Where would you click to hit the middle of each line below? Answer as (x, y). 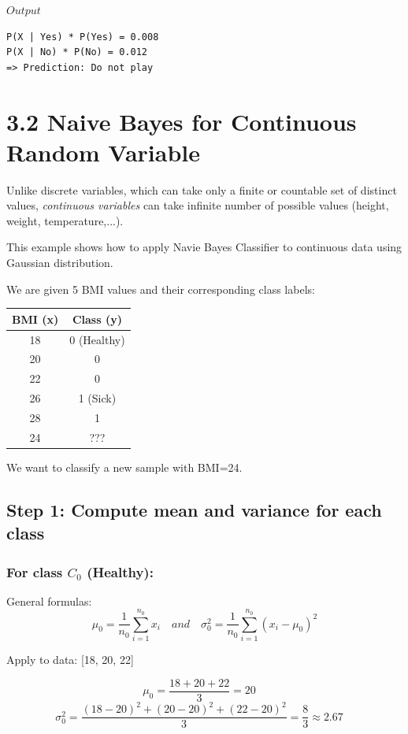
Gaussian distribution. (60, 263)
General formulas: (49, 601)
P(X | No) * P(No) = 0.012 (77, 52)
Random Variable (103, 152)
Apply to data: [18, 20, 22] (70, 660)
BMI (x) (35, 319)
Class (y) (97, 319)
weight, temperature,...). (65, 220)
